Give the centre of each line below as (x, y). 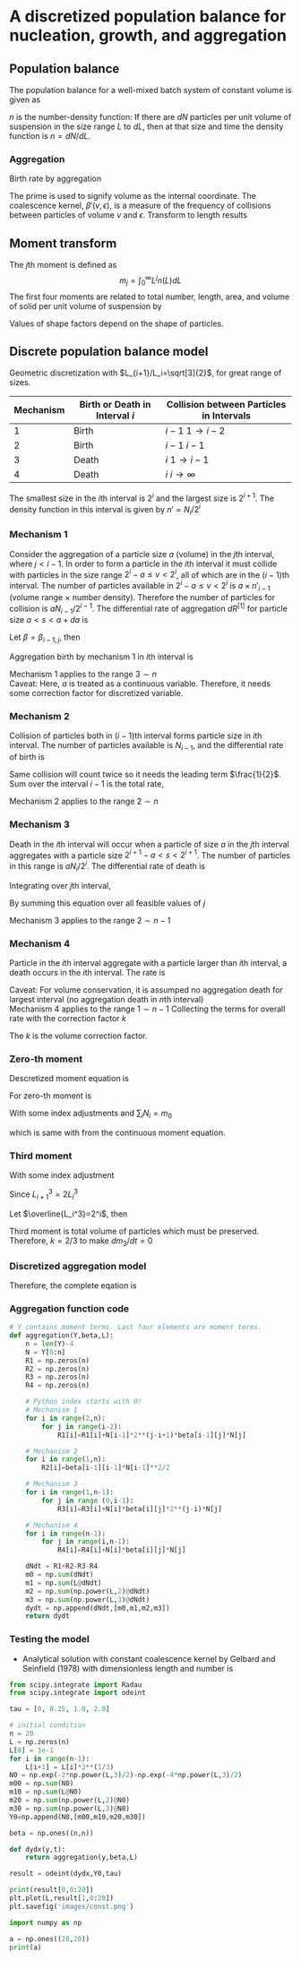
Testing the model (49, 1639)
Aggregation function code (69, 1308)
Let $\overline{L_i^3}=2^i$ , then (69, 1213)
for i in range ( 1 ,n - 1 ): (70, 1492)
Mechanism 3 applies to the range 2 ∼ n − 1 (90, 920)
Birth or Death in (115, 405)
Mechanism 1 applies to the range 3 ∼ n (83, 675)
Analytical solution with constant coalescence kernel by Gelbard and (149, 1658)
